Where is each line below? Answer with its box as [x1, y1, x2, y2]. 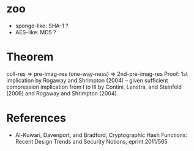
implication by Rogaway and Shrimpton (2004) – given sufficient [6, 76, 168, 84]
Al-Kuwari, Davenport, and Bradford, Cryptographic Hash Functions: [15, 131, 188, 139]
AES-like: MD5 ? [15, 28, 56, 35]
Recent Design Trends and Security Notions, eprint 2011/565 [15, 138, 168, 145]
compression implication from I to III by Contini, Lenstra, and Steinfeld [6, 83, 182, 90]
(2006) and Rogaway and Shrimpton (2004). [6, 89, 119, 97]
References [6, 111, 66, 125]
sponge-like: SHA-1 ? [15, 22, 69, 29]
